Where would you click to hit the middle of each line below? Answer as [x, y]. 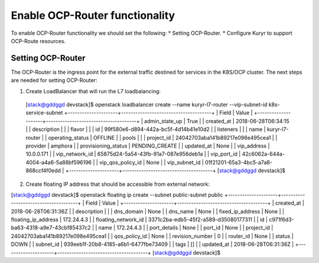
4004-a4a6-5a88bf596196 [59, 162]
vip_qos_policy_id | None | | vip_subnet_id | [152, 162]
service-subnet [44, 113]
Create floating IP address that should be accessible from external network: [118, 184]
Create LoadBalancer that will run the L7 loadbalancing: [93, 91]
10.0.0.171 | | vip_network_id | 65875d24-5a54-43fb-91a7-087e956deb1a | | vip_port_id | [133, 154]
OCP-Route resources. [38, 41]
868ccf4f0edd [43, 170]
